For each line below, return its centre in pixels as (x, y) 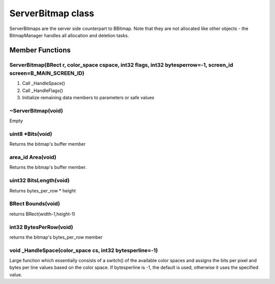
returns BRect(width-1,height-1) (42, 214)
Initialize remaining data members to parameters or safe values (88, 98)
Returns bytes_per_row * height (43, 190)
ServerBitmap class (52, 13)
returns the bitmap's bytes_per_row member (56, 237)
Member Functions (40, 50)
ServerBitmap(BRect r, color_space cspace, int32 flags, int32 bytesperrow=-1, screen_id (121, 65)
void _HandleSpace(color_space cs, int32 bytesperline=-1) (84, 250)
